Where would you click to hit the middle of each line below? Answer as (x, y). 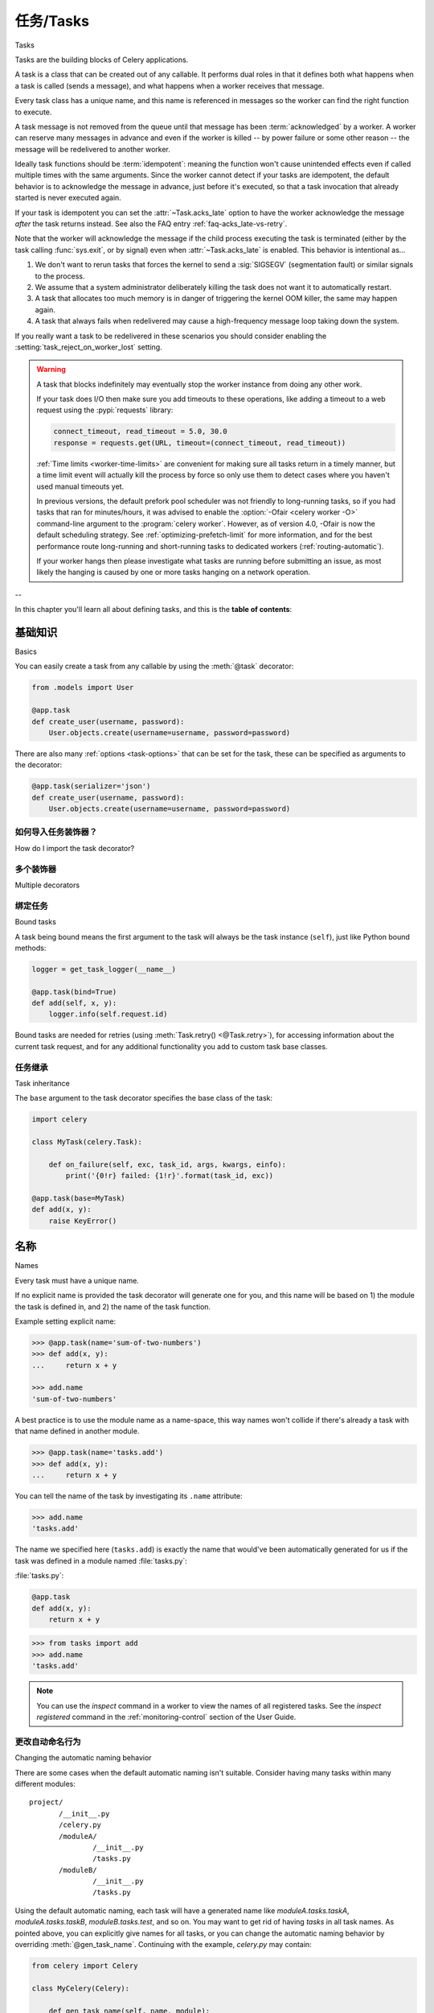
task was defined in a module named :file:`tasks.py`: (101, 1560)
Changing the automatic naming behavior (83, 1758)
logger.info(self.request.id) (108, 1014)
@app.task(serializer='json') (91, 786)
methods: (31, 948)
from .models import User (83, 688)
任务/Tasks (52, 21)
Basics (26, 651)
